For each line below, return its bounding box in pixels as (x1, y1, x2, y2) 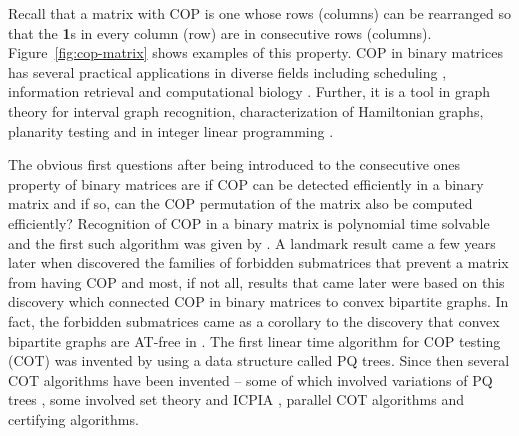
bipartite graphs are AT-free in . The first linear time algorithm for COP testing (8, 330, 501, 351)
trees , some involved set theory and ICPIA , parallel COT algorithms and (8, 389, 465, 410)
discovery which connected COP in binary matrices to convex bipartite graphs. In (8, 291, 509, 312)
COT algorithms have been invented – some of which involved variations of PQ (8, 369, 493, 390)
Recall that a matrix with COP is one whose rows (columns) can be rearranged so (8, 3, 511, 23)
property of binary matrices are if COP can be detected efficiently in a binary (8, 173, 484, 194)
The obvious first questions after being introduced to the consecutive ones (8, 154, 461, 175)
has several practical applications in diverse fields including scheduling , (8, 61, 447, 82)
